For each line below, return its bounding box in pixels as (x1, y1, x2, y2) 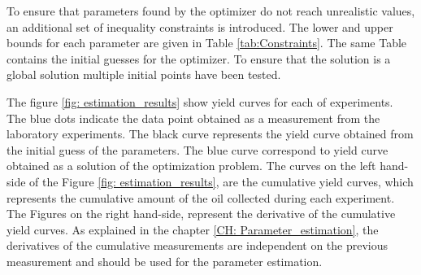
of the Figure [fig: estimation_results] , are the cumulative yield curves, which (29, 172, 414, 190)
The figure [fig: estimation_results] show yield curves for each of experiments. (7, 93, 393, 110)
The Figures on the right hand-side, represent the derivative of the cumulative (7, 205, 396, 222)
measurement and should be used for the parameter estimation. (7, 252, 323, 269)
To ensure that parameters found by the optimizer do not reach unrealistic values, (7, 2, 415, 19)
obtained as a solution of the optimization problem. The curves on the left (7, 157, 376, 174)
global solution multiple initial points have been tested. (7, 66, 281, 83)
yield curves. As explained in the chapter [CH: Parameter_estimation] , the (7, 220, 379, 238)
